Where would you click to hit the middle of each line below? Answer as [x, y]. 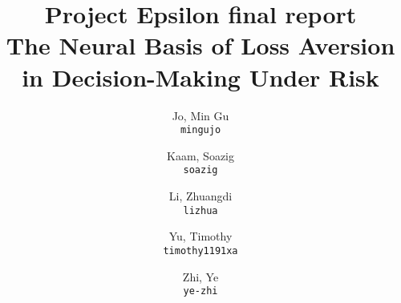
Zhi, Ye [200, 276]
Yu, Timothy [200, 236]
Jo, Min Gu [200, 115]
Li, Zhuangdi [200, 196]
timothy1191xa [200, 250]
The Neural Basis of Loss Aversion [200, 45]
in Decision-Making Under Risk [200, 77]
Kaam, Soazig [200, 155]
